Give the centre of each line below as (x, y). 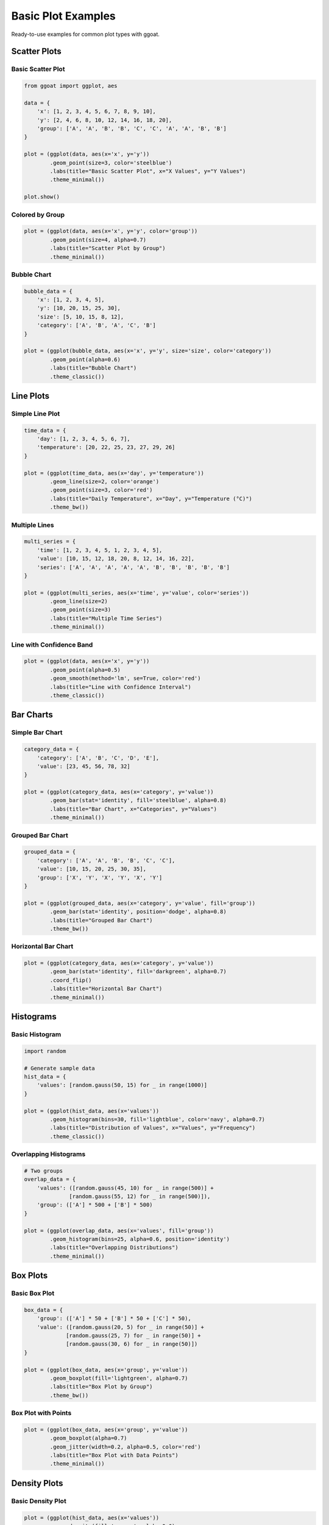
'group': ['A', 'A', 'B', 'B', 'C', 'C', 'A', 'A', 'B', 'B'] (132, 129)
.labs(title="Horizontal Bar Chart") (106, 989)
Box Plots (30, 1276)
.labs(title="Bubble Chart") (93, 368)
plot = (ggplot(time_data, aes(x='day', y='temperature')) (114, 473)
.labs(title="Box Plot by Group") (101, 1387)
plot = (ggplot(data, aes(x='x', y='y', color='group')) (111, 231)
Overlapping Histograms (48, 1154)
